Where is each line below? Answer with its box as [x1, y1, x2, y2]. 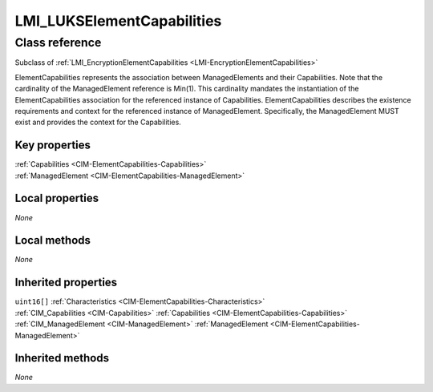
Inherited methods [14, 351, 110, 365]
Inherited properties [14, 276, 118, 289]
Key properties [14, 139, 91, 152]
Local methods [14, 233, 91, 248]
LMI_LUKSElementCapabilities [14, 12, 222, 30]
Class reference [14, 35, 102, 50]
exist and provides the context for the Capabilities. [14, 117, 182, 127]
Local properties [14, 192, 99, 205]
